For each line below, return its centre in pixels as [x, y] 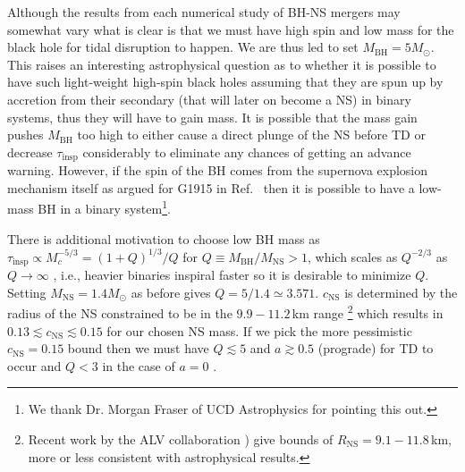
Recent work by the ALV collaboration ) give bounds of [181, 439]
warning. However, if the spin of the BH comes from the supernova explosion [218, 170]
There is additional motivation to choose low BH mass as [164, 238]
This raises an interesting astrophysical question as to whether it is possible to [222, 64]
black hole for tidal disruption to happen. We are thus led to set [183, 47]
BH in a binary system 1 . [104, 207]
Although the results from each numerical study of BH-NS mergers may [204, 12]
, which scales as [353, 256]
